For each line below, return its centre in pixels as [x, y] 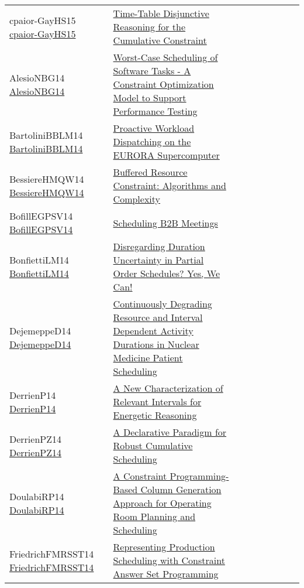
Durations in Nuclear [156, 344]
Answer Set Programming [166, 574]
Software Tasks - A [152, 71]
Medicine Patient [148, 358]
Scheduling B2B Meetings [165, 223]
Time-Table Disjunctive [161, 13]
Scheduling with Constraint [169, 560]
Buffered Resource [150, 172]
